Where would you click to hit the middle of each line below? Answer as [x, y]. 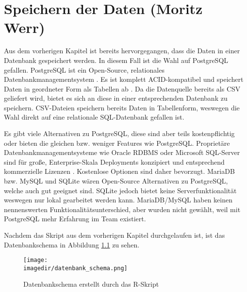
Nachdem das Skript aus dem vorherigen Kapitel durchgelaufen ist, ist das [115, 235]
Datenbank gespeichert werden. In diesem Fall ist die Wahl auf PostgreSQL [116, 60]
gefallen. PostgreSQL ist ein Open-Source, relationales [84, 69]
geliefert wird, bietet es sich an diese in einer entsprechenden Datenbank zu [116, 98]
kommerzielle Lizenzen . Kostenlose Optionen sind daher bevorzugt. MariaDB [119, 171]
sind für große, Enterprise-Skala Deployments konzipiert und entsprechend [114, 161]
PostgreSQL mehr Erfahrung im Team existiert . [75, 219]
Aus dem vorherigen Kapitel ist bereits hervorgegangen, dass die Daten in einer [122, 51]
